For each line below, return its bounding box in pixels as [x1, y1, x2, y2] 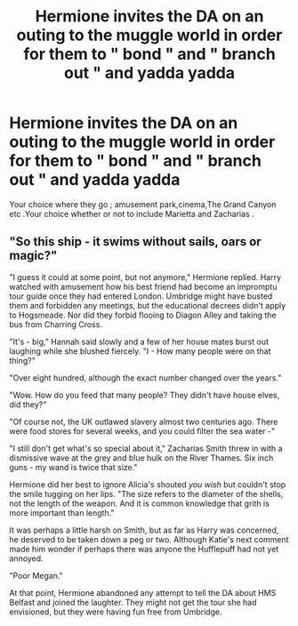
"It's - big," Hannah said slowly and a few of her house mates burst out [9, 336, 269, 347]
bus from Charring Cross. [9, 318, 102, 330]
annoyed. [9, 553, 44, 564]
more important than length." [9, 507, 115, 518]
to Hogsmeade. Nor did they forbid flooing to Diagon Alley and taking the [9, 309, 278, 320]
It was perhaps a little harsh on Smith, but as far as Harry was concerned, [9, 525, 279, 535]
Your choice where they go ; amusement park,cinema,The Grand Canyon [9, 198, 277, 210]
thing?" [9, 355, 36, 365]
